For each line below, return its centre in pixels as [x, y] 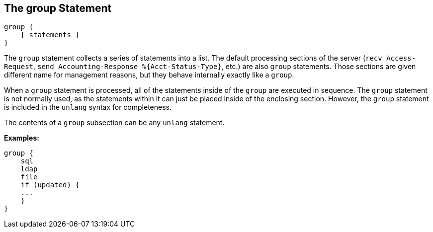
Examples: [22, 138]
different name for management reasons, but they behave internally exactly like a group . [149, 75]
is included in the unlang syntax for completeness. [88, 107]
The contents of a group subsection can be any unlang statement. [114, 123]
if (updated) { [50, 185]
